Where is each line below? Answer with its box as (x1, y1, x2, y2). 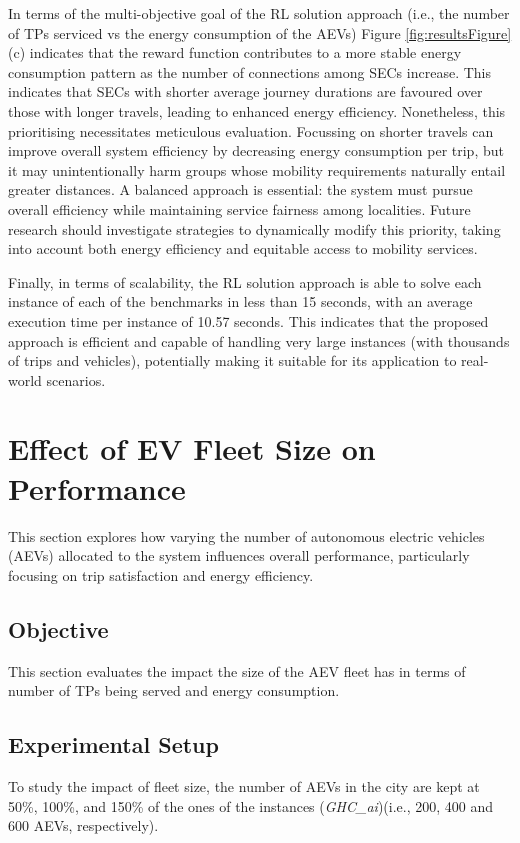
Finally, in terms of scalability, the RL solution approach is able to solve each (8, 271, 482, 292)
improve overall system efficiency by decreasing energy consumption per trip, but (8, 140, 504, 161)
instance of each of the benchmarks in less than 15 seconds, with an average (8, 291, 473, 312)
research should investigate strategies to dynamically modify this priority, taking (8, 218, 501, 239)
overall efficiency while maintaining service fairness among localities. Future (8, 198, 471, 219)
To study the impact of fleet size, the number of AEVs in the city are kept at (8, 775, 480, 796)
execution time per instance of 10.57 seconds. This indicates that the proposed (8, 310, 489, 331)
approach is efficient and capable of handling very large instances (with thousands (8, 330, 510, 351)
